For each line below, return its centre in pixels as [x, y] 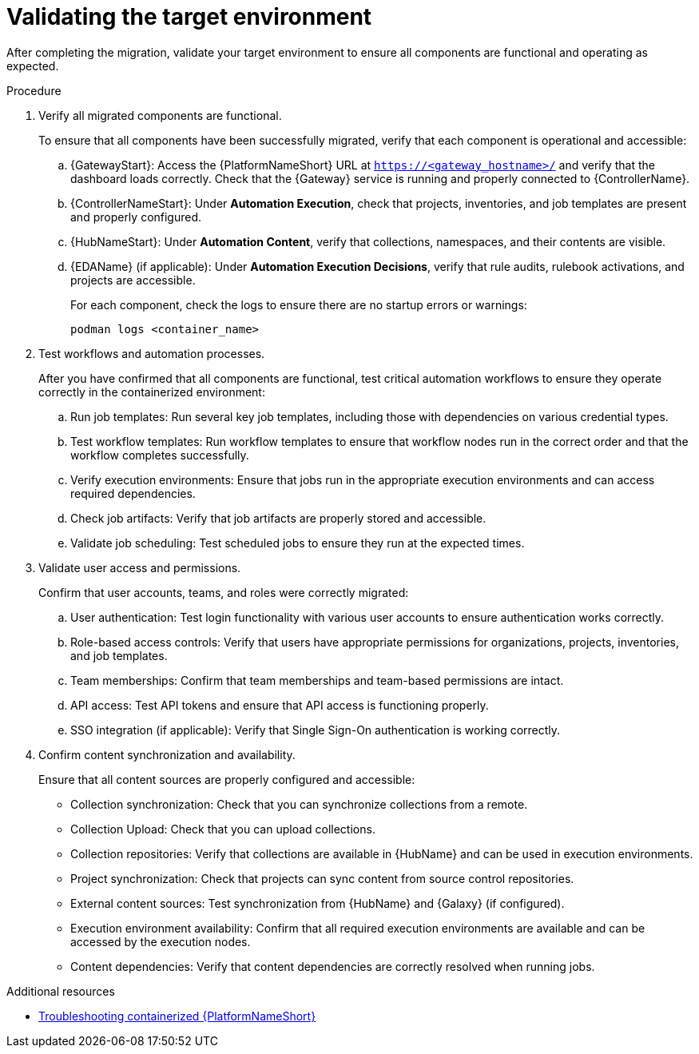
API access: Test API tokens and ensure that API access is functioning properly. [280, 705]
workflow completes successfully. [160, 455]
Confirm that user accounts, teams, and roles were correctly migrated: [224, 592]
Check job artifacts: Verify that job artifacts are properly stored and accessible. [278, 518]
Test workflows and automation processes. [152, 353]
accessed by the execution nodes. [161, 941]
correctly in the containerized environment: [152, 392]
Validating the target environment [189, 17]
